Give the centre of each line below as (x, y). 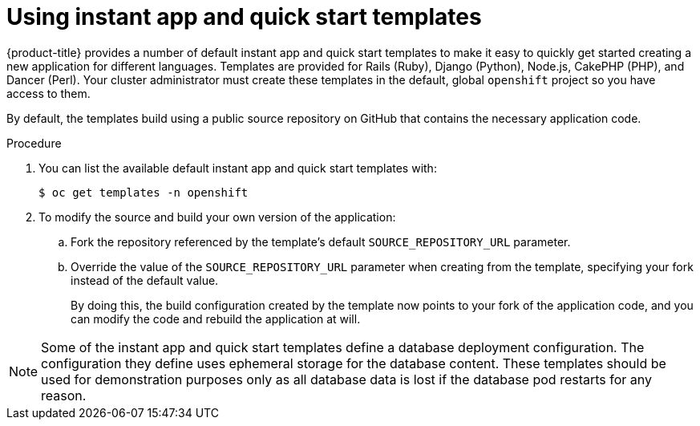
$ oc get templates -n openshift (144, 192)
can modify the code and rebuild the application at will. (216, 318)
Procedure (34, 143)
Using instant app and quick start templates (244, 17)
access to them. (49, 93)
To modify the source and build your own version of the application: (217, 217)
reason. (64, 395)
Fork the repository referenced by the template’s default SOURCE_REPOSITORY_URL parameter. (321, 241)
